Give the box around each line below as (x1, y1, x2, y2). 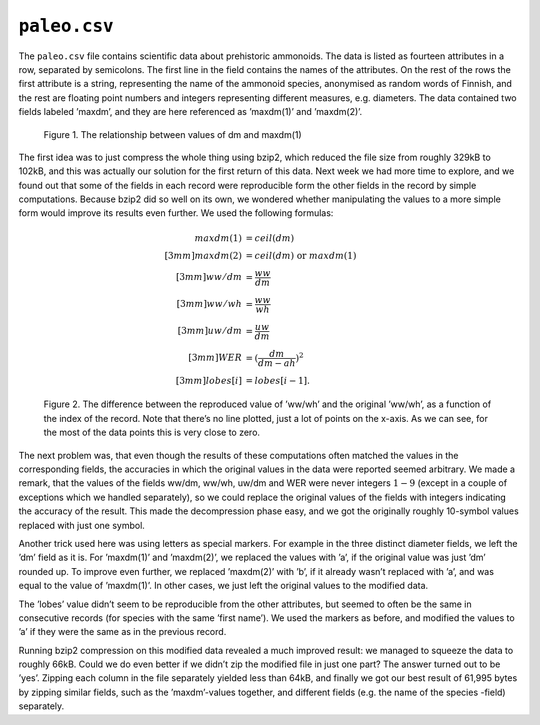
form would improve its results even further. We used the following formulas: (18, 207, 334, 219)
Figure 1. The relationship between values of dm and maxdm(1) (43, 128, 302, 140)
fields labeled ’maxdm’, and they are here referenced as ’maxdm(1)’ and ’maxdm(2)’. (18, 106, 363, 118)
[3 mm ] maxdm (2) (164, 250, 242, 261)
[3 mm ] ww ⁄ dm (175, 271, 242, 283)
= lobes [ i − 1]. (245, 375, 310, 386)
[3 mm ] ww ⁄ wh (176, 298, 242, 310)
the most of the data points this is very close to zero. (43, 426, 260, 439)
